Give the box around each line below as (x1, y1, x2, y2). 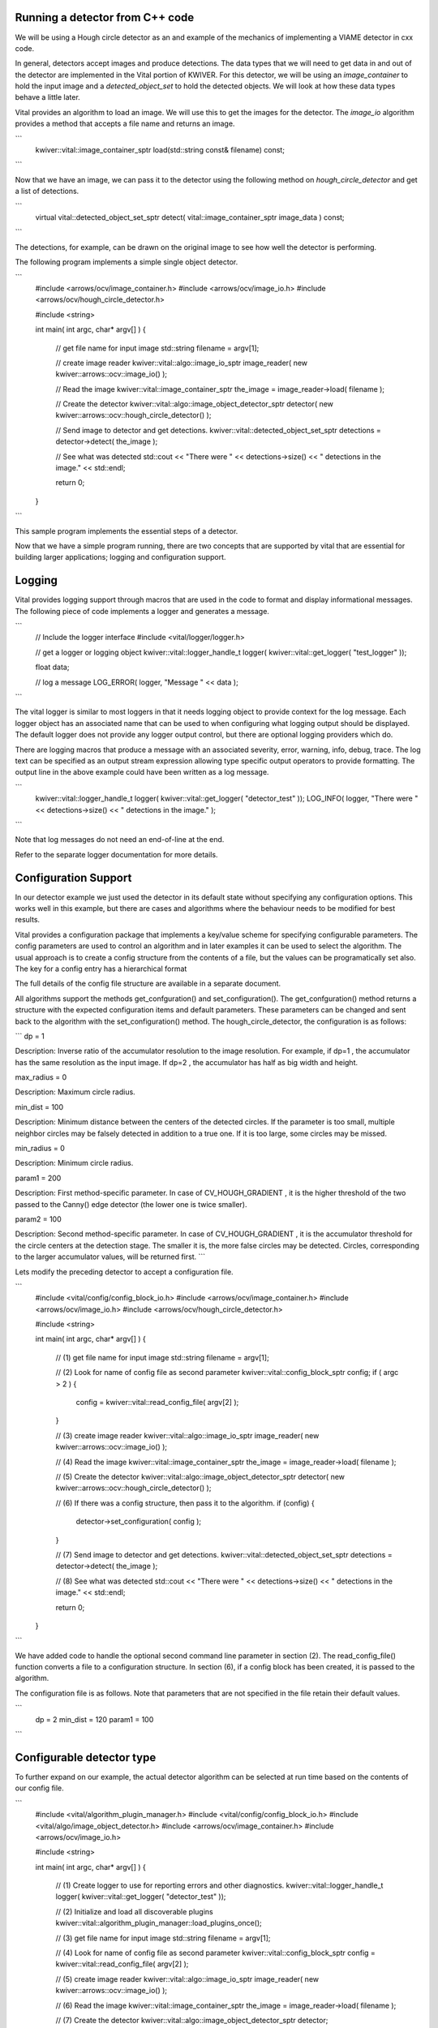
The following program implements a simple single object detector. (15, 257, 238, 267)
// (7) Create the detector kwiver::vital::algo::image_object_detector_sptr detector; (55, 2015, 328, 2025)
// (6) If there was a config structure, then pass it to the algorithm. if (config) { (55, 1497, 316, 1508)
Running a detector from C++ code (15, 11, 195, 24)
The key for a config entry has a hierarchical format (15, 964, 187, 973)
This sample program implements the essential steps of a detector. (15, 526, 238, 535)
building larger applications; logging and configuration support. (15, 552, 226, 562)
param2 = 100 (15, 1214, 62, 1224)
